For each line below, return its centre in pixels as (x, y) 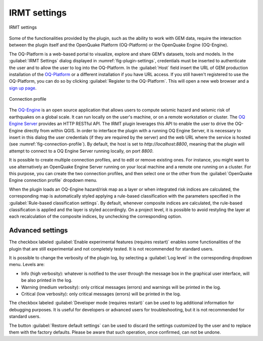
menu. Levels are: (27, 265)
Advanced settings (38, 230)
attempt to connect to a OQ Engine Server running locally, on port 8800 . (81, 151)
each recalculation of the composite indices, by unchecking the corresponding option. (95, 216)
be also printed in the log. (47, 280)
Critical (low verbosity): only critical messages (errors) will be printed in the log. (101, 294)
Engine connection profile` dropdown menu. (53, 180)
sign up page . (23, 88)
